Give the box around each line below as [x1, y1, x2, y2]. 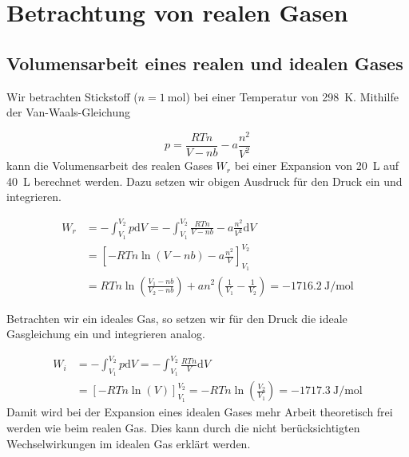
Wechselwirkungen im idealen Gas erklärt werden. [6, 435, 251, 451]
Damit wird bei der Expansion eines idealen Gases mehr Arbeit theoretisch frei [6, 404, 393, 420]
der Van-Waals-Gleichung [6, 104, 131, 120]
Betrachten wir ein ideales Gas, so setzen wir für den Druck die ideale [6, 309, 347, 326]
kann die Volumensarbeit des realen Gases [6, 157, 212, 174]
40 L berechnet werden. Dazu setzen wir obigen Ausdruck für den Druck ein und [6, 172, 403, 189]
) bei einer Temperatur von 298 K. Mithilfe [185, 88, 399, 104]
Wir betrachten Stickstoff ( [6, 88, 138, 104]
